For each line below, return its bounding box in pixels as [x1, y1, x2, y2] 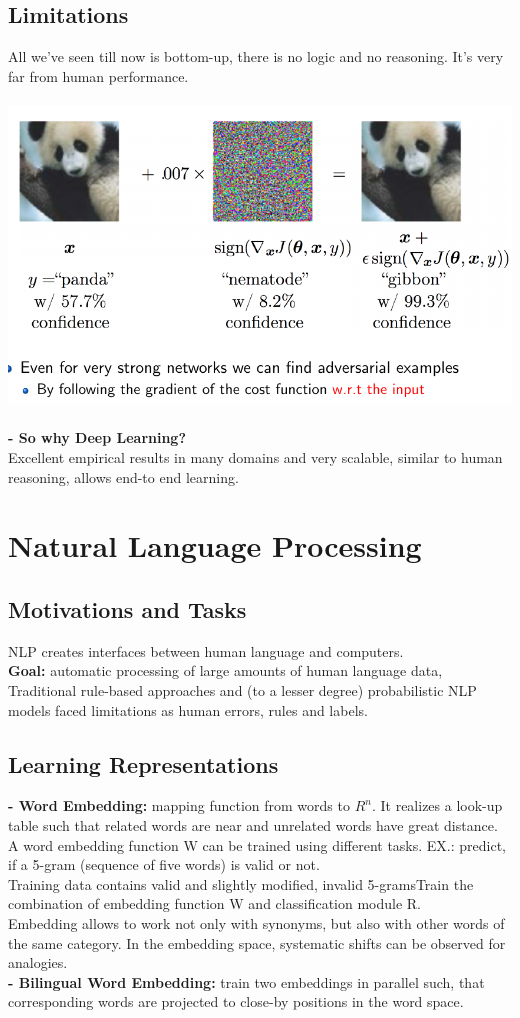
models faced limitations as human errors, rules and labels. [8, 699, 368, 720]
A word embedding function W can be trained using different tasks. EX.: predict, [8, 834, 507, 855]
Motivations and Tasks [8, 593, 247, 624]
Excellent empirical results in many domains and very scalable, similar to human [8, 447, 503, 468]
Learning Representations [8, 748, 279, 779]
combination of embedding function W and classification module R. [8, 893, 421, 914]
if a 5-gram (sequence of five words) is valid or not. [8, 854, 320, 875]
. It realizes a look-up [371, 795, 503, 816]
